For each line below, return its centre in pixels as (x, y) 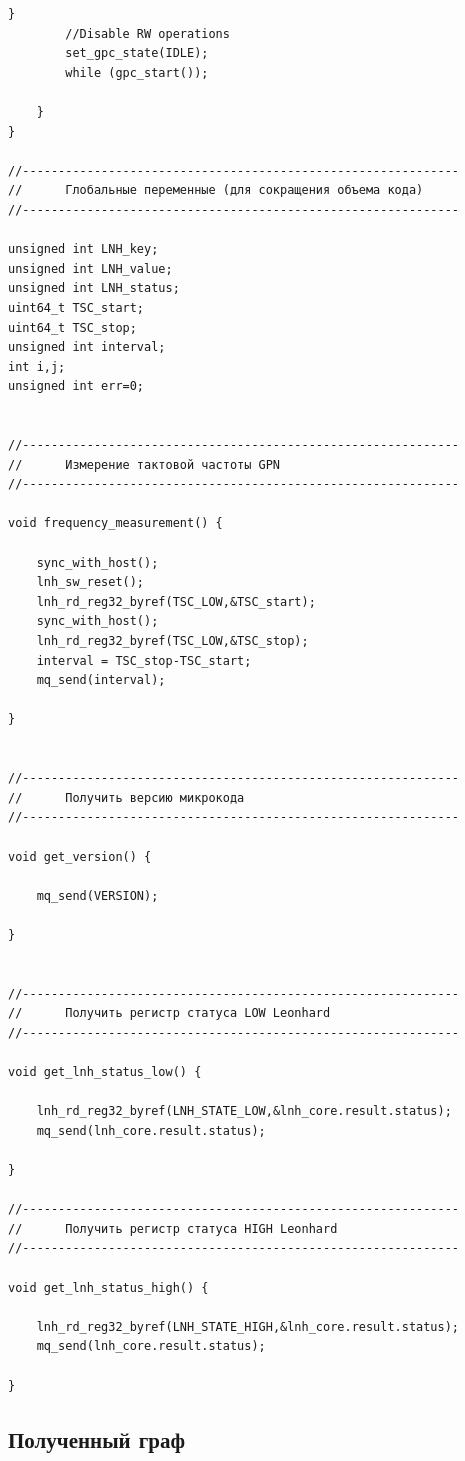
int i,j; (37, 366)
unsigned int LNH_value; (90, 268)
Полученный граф (96, 1438)
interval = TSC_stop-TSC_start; (144, 660)
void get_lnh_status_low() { (105, 1072)
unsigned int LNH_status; (94, 288)
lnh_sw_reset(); (90, 582)
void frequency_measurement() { (115, 523)
